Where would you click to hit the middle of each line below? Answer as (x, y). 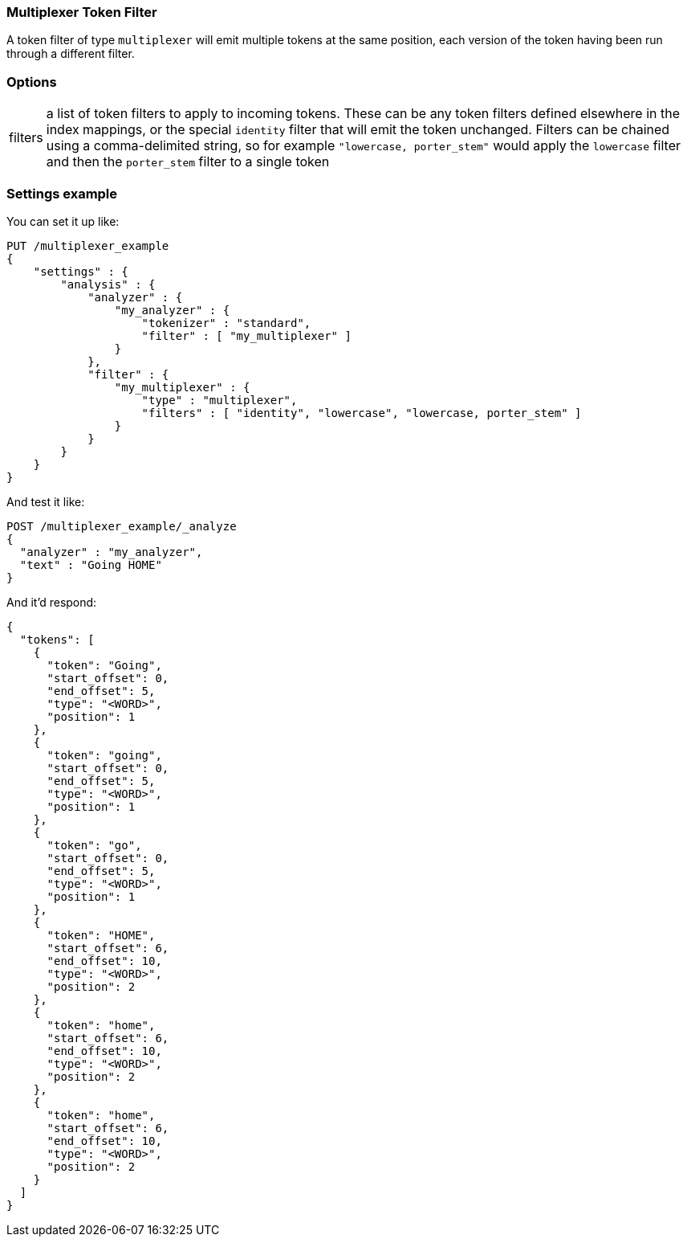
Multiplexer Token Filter (82, 12)
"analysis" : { (108, 284)
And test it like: (46, 501)
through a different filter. (71, 54)
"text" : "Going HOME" (91, 564)
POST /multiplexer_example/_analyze (122, 526)
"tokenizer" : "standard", (226, 323)
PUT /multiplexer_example (88, 245)
